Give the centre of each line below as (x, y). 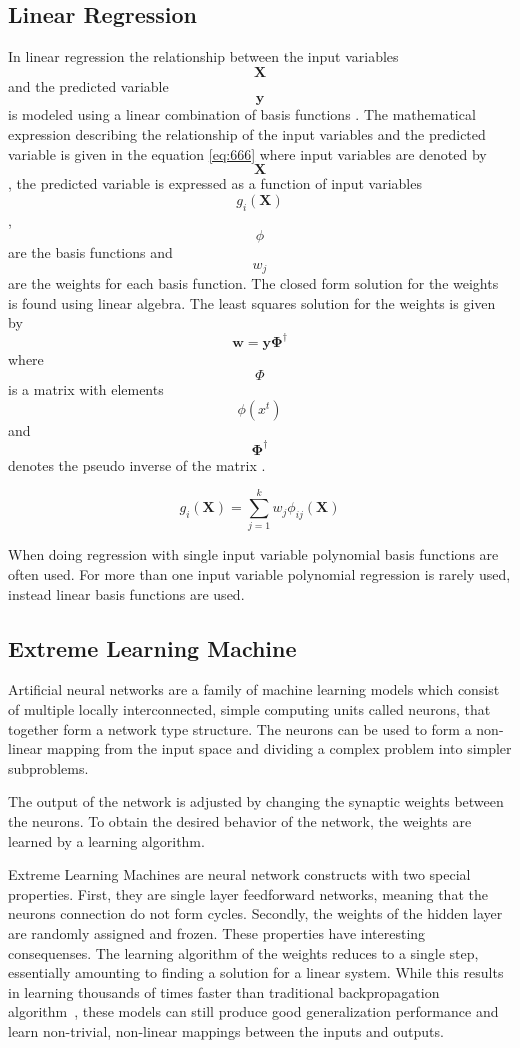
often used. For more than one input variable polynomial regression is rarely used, (259, 574)
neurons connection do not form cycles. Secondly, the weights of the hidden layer (255, 913)
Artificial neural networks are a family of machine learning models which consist (254, 689)
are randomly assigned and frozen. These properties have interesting (217, 933)
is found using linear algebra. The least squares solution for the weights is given (252, 302)
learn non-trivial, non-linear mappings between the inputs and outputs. (226, 1030)
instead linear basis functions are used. (126, 593)
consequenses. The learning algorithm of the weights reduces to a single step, (243, 952)
